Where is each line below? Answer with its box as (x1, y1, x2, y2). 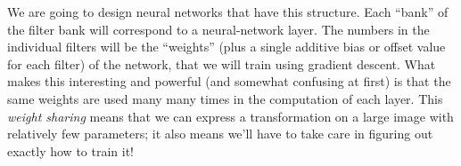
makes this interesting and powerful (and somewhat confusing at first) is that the (7, 72, 451, 91)
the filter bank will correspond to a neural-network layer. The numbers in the (7, 20, 430, 38)
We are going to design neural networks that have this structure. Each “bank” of (7, 3, 449, 20)
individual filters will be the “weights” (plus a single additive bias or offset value (7, 37, 446, 56)
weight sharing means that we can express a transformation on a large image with (7, 107, 454, 125)
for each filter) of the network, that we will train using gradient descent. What (7, 54, 436, 73)
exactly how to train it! (7, 141, 134, 160)
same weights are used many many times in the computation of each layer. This (7, 89, 443, 107)
